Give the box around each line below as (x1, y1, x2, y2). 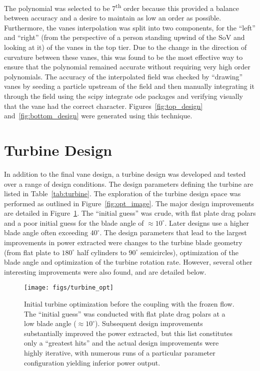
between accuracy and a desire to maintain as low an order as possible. (4, 12, 221, 23)
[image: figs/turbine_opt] (24, 284, 113, 292)
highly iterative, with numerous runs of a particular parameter (24, 348, 215, 358)
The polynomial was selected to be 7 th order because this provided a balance (4, 1, 239, 13)
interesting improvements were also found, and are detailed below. (4, 266, 206, 277)
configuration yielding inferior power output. (24, 357, 160, 368)
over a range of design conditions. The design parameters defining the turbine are (4, 178, 253, 189)
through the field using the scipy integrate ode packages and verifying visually (4, 91, 243, 101)
